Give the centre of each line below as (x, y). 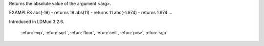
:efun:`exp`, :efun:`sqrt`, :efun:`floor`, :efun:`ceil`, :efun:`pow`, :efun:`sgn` (94, 33)
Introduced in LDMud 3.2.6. (37, 22)
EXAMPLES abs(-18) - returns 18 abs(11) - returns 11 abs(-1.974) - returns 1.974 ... (91, 13)
